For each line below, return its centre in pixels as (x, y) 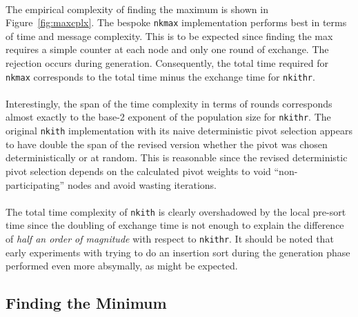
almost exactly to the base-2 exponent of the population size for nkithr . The (168, 117)
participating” (35, 184)
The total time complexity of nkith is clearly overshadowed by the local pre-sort (176, 211)
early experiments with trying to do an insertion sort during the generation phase (178, 252)
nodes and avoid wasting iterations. (142, 184)
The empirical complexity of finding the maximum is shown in (137, 9)
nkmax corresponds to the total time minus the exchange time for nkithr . (160, 76)
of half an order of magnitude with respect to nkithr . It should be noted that (170, 238)
